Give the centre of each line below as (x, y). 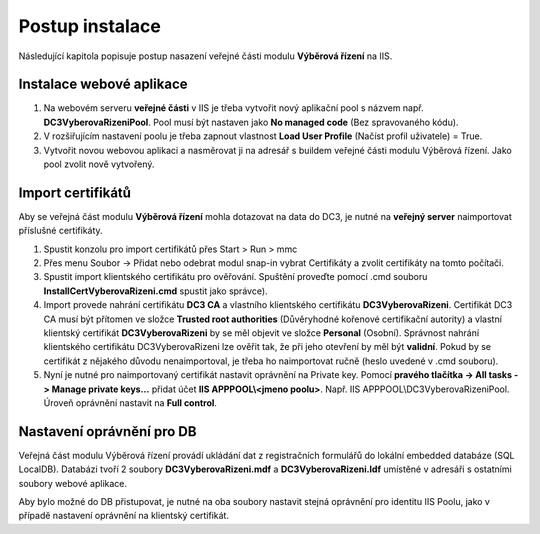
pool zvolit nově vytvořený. (99, 164)
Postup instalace (90, 26)
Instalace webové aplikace (103, 84)
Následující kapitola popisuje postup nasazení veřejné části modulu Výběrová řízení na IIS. (205, 56)
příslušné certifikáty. (61, 231)
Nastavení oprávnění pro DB (107, 431)
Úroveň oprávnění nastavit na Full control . (130, 403)
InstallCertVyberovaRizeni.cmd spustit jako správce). (156, 291)
